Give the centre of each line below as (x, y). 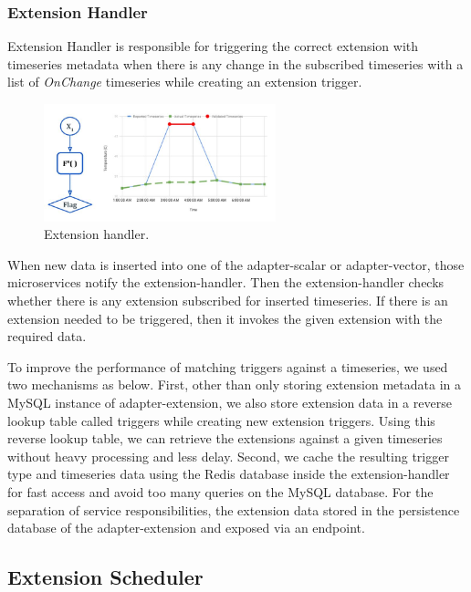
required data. (47, 336)
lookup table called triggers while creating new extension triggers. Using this (221, 420)
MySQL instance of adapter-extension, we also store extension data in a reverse (230, 402)
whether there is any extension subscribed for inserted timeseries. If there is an (228, 301)
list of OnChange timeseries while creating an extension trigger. (185, 82)
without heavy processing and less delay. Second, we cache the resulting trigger (228, 456)
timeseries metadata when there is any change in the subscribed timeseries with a (235, 63)
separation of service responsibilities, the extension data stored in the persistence (234, 509)
